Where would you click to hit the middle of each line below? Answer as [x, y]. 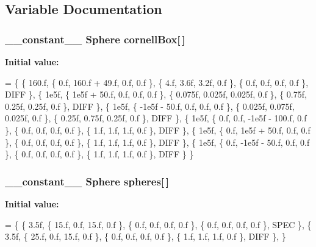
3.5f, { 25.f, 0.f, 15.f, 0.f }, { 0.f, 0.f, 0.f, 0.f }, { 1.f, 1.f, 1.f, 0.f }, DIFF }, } [145, 236]
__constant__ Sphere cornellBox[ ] [95, 39]
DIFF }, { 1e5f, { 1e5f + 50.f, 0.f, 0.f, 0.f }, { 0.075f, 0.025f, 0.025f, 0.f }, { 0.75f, [156, 94]
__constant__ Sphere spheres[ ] [87, 181]
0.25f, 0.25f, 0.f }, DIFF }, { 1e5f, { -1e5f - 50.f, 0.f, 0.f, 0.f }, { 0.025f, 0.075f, [150, 106]
